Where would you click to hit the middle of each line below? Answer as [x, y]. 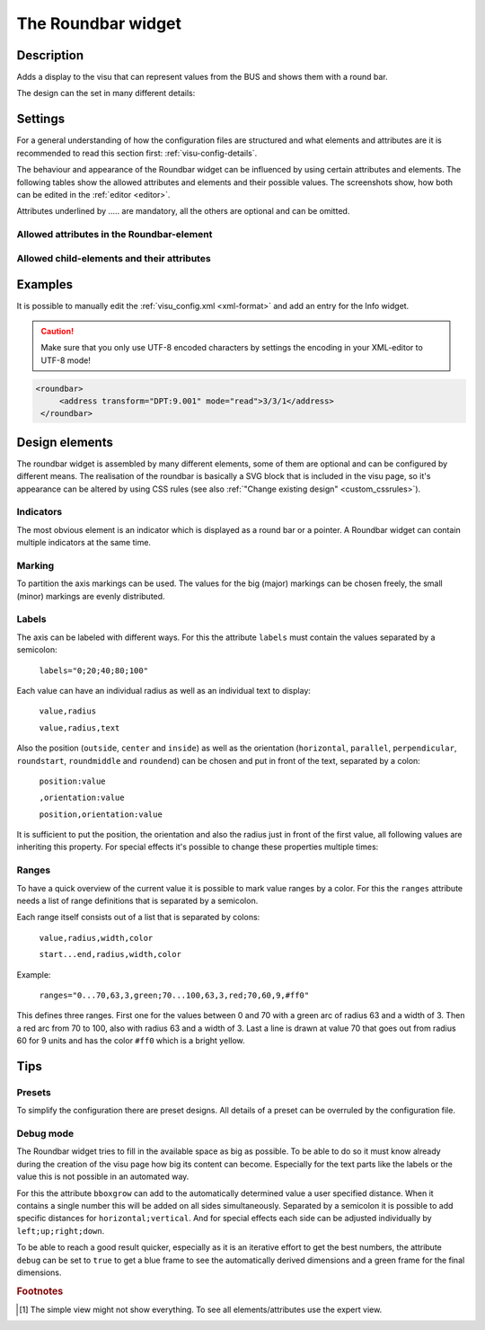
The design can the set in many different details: [106, 93]
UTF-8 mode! [66, 360]
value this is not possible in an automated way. [103, 1176]
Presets [34, 1092]
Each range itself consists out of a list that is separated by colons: [138, 918]
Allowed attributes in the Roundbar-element [115, 235]
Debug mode [45, 1134]
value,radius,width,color [96, 938]
